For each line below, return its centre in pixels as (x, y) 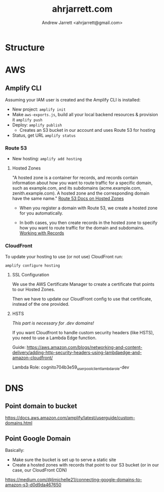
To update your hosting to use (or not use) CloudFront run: (64, 256)
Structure (25, 47)
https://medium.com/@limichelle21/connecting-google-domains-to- (73, 480)
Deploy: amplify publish (37, 125)
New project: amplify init (39, 109)
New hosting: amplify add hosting (47, 159)
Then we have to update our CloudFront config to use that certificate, (82, 299)
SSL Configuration (31, 274)
